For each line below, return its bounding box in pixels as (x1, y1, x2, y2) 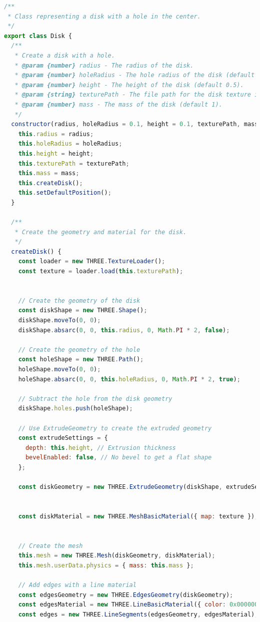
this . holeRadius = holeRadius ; (18, 140, 122, 148)
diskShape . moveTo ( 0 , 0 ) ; (18, 317, 101, 324)
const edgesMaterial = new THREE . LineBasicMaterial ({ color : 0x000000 (18, 601, 258, 608)
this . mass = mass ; (18, 170, 79, 177)
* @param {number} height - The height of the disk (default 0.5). (14, 81, 244, 89)
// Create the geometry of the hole (18, 346, 140, 353)
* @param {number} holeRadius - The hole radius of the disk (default (14, 72, 255, 79)
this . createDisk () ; (18, 179, 83, 187)
